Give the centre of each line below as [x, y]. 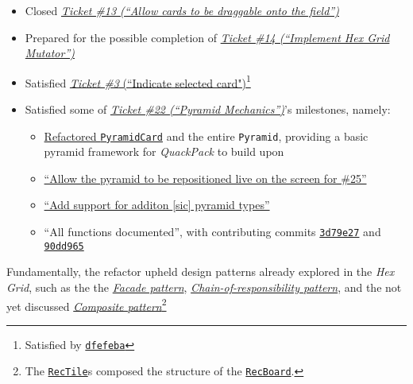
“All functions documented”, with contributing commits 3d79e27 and [212, 232]
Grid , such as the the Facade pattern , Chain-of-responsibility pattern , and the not [204, 287]
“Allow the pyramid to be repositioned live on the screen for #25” [205, 178]
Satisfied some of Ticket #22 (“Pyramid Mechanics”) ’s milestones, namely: [208, 109]
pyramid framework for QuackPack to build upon [164, 151]
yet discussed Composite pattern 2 [87, 304]
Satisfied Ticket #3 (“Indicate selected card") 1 [138, 81]
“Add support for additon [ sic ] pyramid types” [157, 205]
